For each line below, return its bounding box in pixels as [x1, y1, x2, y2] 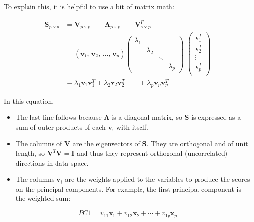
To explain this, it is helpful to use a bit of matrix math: [4, 1, 174, 11]
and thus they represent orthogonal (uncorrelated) [76, 148, 228, 158]
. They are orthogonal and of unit [146, 138, 248, 148]
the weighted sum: [15, 193, 71, 203]
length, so [15, 148, 45, 158]
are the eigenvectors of [72, 138, 140, 148]
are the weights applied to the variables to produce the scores [65, 174, 250, 184]
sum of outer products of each [15, 121, 106, 132]
